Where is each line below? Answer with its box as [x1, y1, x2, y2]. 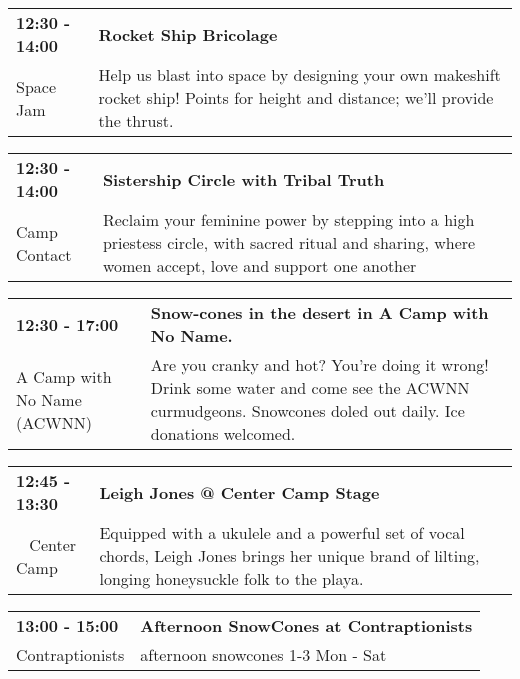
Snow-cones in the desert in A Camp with [150, 301, 489, 324]
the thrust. [98, 109, 174, 132]
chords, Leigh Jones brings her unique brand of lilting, [99, 544, 480, 567]
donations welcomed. [150, 422, 296, 445]
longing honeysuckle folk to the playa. [99, 567, 364, 590]
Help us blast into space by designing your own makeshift [98, 63, 501, 86]
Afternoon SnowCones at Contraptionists [140, 614, 473, 637]
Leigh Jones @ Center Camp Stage [99, 480, 380, 504]
